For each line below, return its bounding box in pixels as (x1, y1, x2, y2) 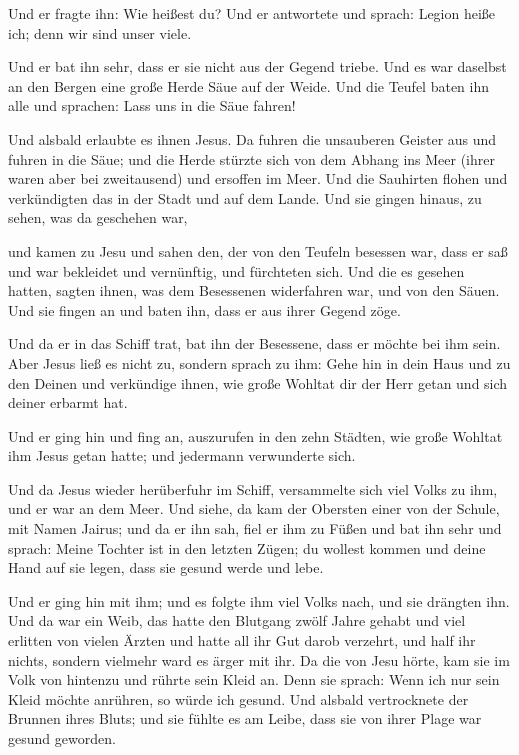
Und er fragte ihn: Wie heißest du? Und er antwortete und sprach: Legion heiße (8, 3, 496, 23)
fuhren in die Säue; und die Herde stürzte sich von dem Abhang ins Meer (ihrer (8, 148, 495, 169)
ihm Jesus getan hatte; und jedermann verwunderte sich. (8, 445, 356, 466)
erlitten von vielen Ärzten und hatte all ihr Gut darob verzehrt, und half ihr (8, 630, 476, 651)
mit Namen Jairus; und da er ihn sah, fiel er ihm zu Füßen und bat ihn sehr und (8, 518, 502, 539)
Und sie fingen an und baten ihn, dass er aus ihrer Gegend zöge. (8, 299, 401, 320)
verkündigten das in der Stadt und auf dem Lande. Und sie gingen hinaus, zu (8, 187, 482, 208)
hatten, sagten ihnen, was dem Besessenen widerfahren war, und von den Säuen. (8, 280, 500, 301)
